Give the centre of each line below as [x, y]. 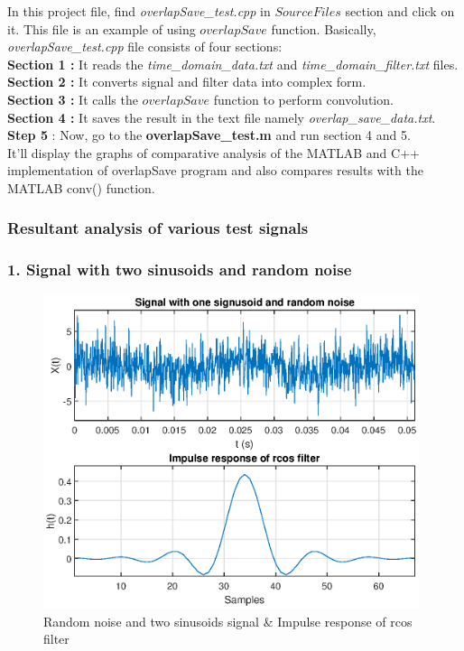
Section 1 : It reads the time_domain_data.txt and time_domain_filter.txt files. [233, 64]
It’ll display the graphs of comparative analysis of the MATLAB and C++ [213, 152]
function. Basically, [324, 28]
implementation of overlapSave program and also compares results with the [215, 170]
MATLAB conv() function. [81, 187]
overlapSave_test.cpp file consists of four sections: [145, 46]
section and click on [400, 11]
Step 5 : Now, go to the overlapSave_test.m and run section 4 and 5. [209, 135]
